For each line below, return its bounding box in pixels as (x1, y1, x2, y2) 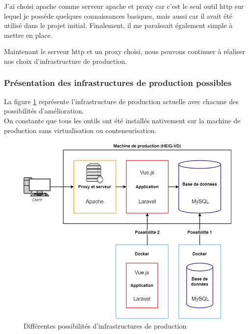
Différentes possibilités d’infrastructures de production (24, 320, 187, 331)
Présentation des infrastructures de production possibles (4, 77, 232, 89)
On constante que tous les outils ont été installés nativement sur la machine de (4, 115, 241, 125)
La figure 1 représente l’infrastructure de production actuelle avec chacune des (4, 96, 239, 106)
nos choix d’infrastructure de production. (4, 56, 127, 66)
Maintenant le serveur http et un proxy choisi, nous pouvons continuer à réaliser (4, 46, 245, 56)
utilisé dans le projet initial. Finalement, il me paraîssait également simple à (4, 20, 233, 30)
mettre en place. (4, 29, 52, 40)
